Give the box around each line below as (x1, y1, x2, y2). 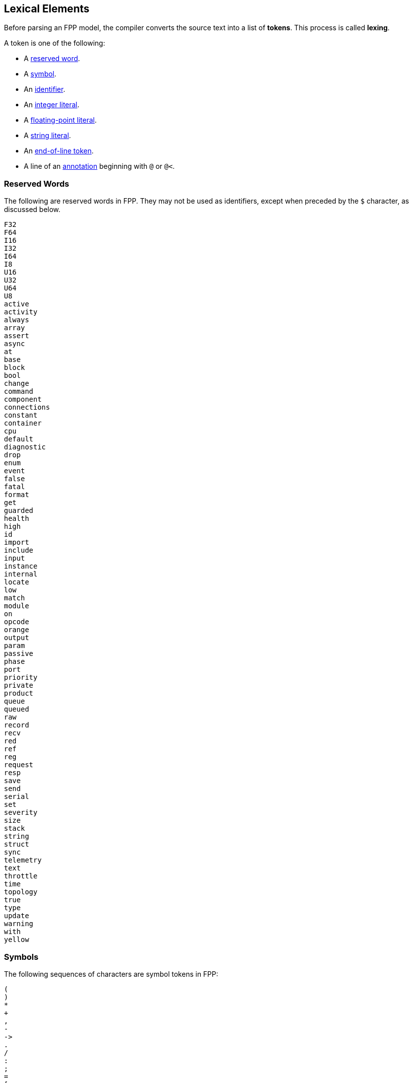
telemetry (4, 856, 42, 865)
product (4, 689, 34, 698)
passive (4, 650, 34, 658)
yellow (4, 936, 29, 944)
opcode (4, 618, 29, 626)
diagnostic (4, 443, 46, 451)
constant (4, 411, 38, 420)
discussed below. (4, 205, 60, 214)
